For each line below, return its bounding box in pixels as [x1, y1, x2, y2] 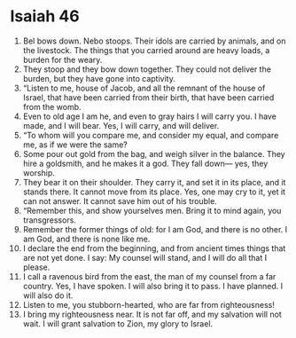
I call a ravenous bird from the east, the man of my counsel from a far [22, 271, 277, 281]
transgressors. [22, 215, 76, 225]
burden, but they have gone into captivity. [22, 73, 175, 83]
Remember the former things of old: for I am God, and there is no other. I [22, 224, 288, 234]
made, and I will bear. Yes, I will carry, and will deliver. [22, 120, 220, 130]
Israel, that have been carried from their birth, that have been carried [22, 91, 275, 103]
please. [22, 262, 51, 272]
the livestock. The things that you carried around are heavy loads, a [22, 44, 270, 55]
